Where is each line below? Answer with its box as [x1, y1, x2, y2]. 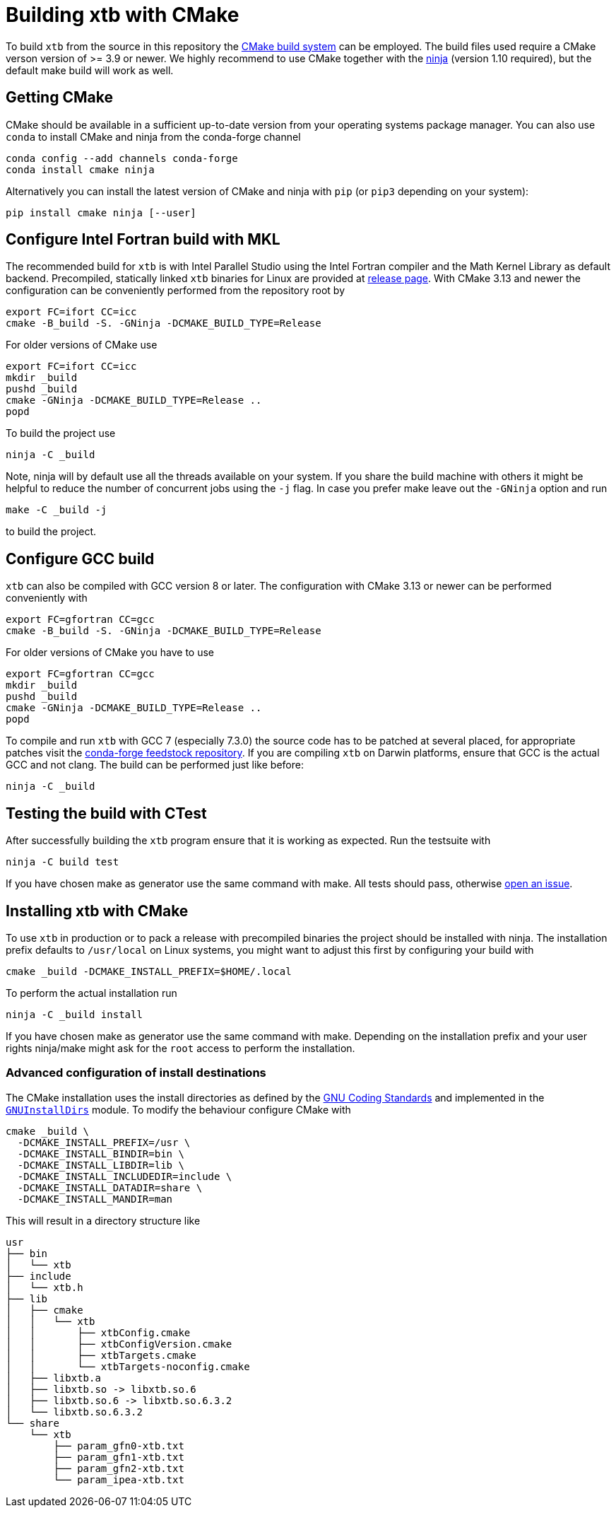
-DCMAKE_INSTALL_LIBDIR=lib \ [17, 1159, 184, 1171]
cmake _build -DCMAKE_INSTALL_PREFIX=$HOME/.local [6, 965, 292, 977]
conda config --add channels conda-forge [6, 152, 238, 164]
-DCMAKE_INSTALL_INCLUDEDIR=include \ [17, 1170, 232, 1182]
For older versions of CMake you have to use [6, 646, 214, 659]
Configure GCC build [6, 549, 155, 568]
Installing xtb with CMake [6, 901, 189, 920]
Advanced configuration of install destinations [6, 1065, 266, 1080]
